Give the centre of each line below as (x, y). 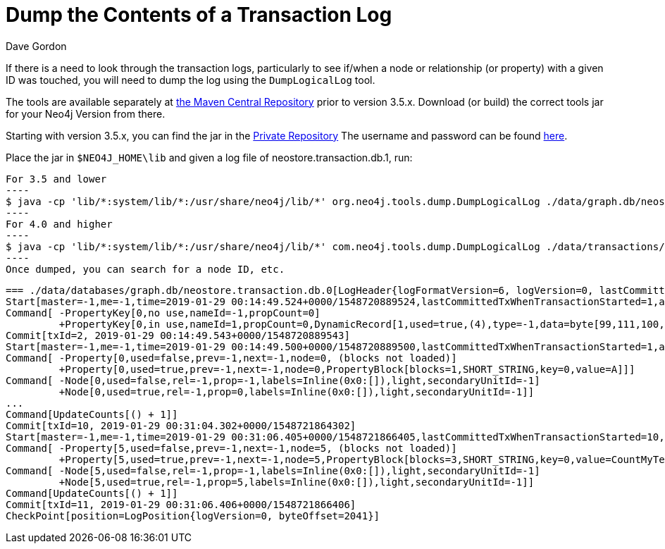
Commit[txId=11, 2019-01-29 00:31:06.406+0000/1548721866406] (181, 504)
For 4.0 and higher (59, 224)
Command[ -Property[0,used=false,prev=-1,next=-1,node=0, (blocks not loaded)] (231, 358)
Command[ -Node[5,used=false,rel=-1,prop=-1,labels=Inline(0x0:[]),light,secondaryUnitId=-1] (273, 470)
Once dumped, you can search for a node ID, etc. (145, 269)
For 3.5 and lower (56, 179)
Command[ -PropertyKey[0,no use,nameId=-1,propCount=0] (163, 313)
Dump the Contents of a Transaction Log (199, 15)
